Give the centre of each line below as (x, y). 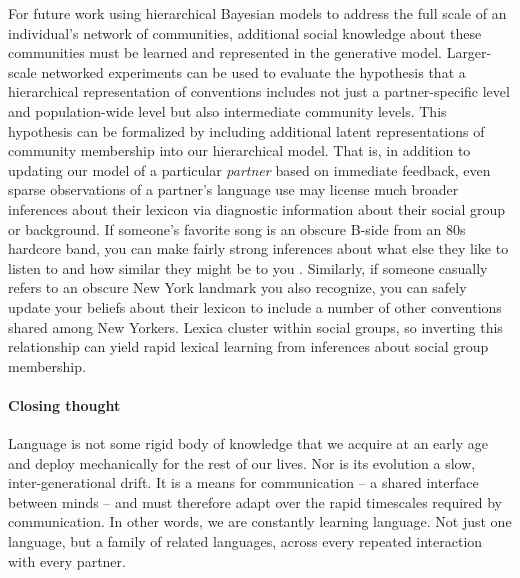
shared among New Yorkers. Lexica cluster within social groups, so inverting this (255, 326)
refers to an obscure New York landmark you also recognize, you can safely (237, 287)
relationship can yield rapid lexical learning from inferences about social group (248, 346)
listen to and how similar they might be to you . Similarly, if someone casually (248, 267)
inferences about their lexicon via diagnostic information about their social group (257, 208)
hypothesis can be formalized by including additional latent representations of (246, 130)
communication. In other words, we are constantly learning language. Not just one (260, 521)
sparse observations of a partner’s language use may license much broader (233, 189)
